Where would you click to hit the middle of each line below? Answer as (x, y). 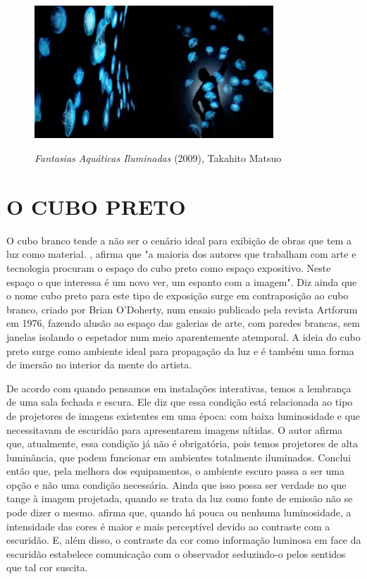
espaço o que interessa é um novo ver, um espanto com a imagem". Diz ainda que (182, 281)
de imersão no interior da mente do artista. (99, 365)
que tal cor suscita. (47, 567)
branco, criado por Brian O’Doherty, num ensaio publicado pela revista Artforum (182, 309)
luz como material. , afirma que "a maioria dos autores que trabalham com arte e (181, 254)
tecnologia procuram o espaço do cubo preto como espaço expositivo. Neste (169, 267)
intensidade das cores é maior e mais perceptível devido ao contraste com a (168, 526)
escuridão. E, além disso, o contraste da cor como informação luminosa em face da (184, 540)
